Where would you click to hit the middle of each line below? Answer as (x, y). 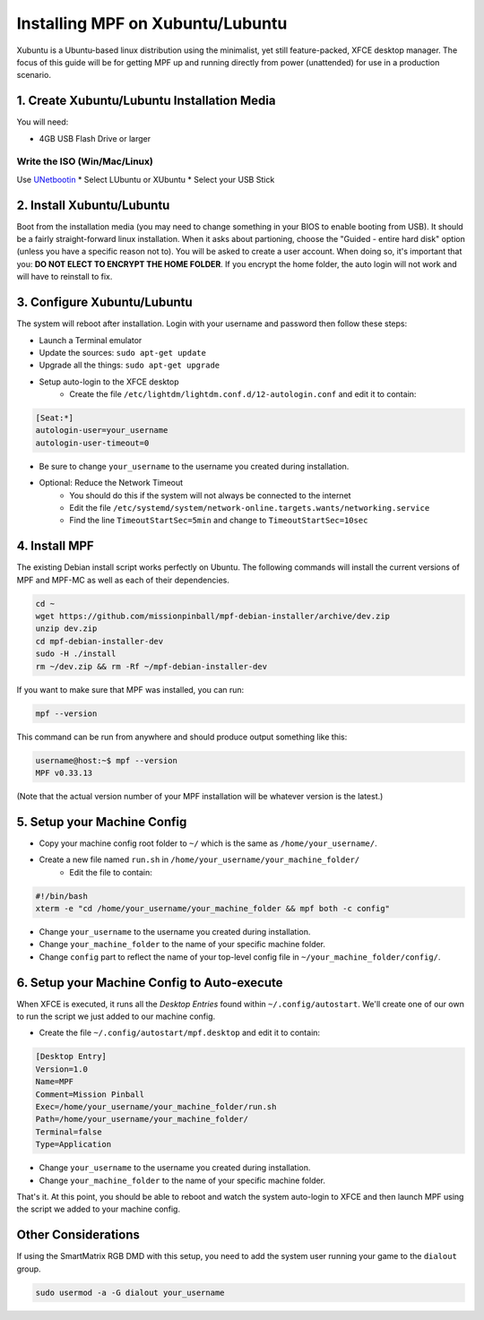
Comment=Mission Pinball (90, 1094)
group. (29, 1269)
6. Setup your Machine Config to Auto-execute (150, 983)
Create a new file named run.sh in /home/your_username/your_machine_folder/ (199, 859)
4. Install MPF (55, 546)
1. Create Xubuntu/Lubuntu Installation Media (146, 101)
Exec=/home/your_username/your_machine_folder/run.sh (156, 1107)
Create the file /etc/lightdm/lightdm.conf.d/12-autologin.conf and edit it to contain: (243, 394)
